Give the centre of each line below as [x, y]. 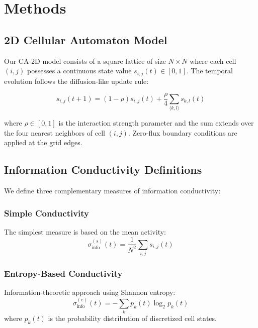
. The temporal [209, 71]
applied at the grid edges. [43, 142]
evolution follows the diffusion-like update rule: [76, 81]
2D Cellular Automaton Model [86, 39]
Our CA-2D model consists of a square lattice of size [85, 61]
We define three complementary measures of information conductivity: [112, 190]
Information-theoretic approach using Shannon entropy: [90, 292]
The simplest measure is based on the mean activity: [85, 231]
